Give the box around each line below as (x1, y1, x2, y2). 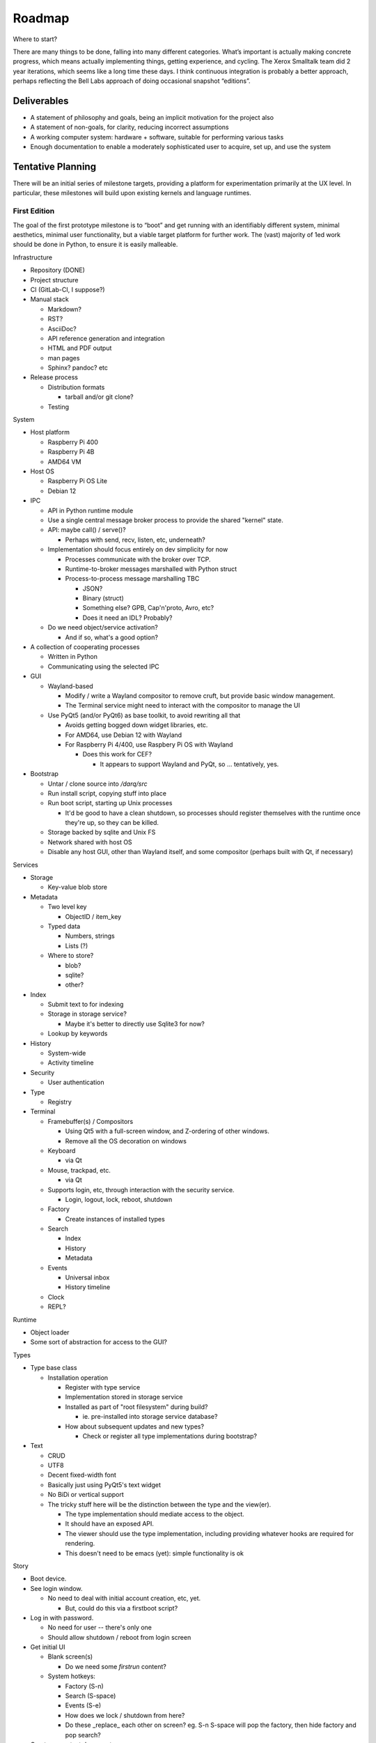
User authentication (47, 1078, 104, 1087)
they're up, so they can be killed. (65, 819, 159, 827)
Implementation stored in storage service (65, 1393, 183, 1401)
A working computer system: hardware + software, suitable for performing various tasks (30, 132, 284, 141)
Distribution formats (47, 383, 105, 391)
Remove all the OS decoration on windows (65, 1136, 187, 1145)
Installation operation (47, 1373, 109, 1382)
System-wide (47, 1049, 86, 1058)
